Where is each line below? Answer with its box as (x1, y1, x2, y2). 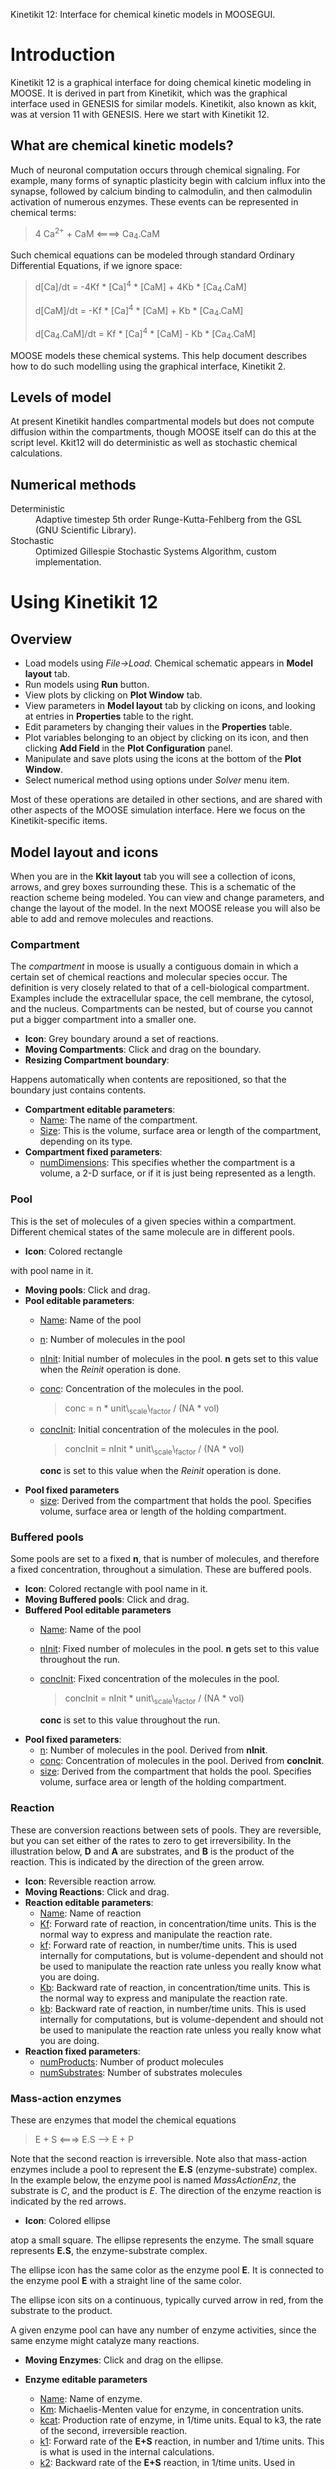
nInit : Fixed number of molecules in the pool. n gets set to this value (39, 1643, 320, 1655)
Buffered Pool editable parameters (24, 1604, 172, 1616)
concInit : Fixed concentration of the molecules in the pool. (39, 1673, 280, 1685)
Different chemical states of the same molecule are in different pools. (10, 1225, 295, 1238)
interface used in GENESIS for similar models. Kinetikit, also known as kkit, (10, 97, 317, 109)
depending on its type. (39, 1135, 133, 1148)
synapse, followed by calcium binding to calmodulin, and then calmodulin (10, 185, 313, 197)
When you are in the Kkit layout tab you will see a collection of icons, (10, 870, 297, 882)
